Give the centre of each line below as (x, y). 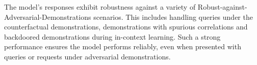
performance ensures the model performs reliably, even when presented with (123, 46)
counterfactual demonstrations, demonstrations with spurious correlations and (126, 27)
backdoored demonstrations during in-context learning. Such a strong (112, 36)
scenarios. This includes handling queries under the (173, 17)
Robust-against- (222, 7)
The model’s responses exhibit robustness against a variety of (100, 7)
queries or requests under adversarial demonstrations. (87, 56)
